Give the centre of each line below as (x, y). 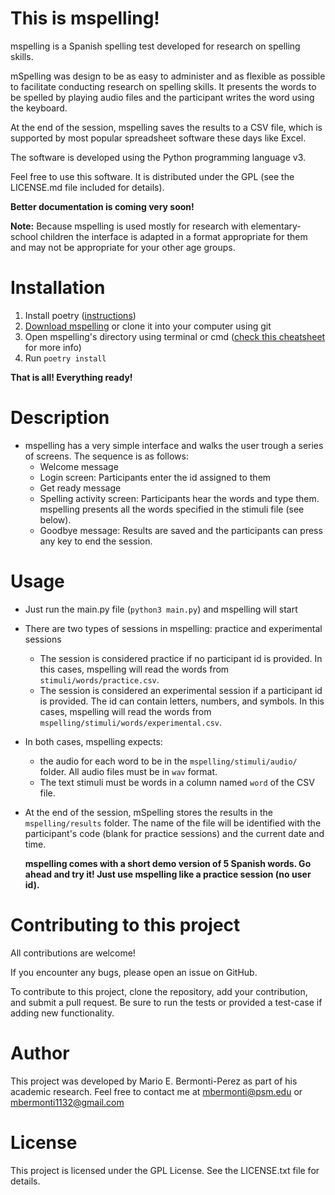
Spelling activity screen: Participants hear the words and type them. (179, 498)
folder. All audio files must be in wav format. (128, 771)
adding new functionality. (62, 1013)
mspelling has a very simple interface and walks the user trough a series (174, 445)
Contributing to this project (125, 924)
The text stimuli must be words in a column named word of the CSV (177, 782)
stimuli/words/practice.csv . (99, 679)
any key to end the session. (96, 541)
